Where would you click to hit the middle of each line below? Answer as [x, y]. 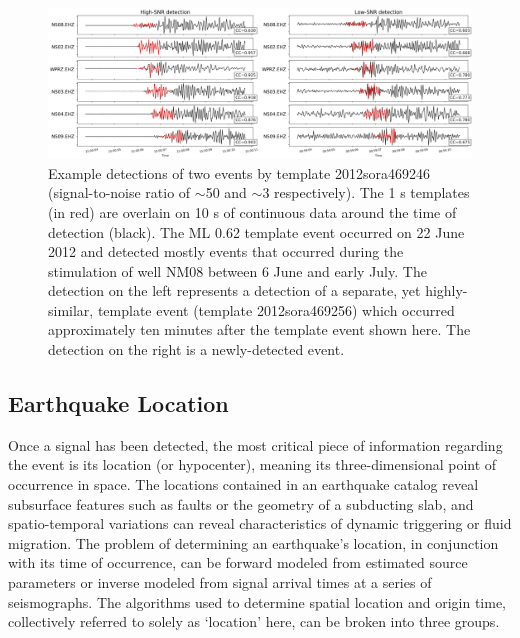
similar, [71, 309]
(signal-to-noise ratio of [119, 192]
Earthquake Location [118, 403]
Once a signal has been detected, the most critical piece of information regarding [255, 444]
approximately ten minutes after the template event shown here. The [259, 329]
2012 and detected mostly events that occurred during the [226, 251]
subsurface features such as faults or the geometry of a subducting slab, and [241, 503]
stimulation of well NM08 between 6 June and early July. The [237, 270]
